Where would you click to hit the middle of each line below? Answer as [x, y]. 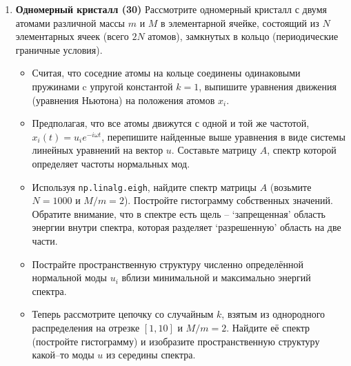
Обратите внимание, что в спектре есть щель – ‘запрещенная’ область [179, 213]
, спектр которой [302, 150]
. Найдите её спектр [268, 327]
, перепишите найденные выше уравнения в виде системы [223, 136]
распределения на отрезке [86, 327]
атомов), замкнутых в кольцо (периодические [243, 36]
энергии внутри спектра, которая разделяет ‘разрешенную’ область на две [187, 227]
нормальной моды [69, 277]
